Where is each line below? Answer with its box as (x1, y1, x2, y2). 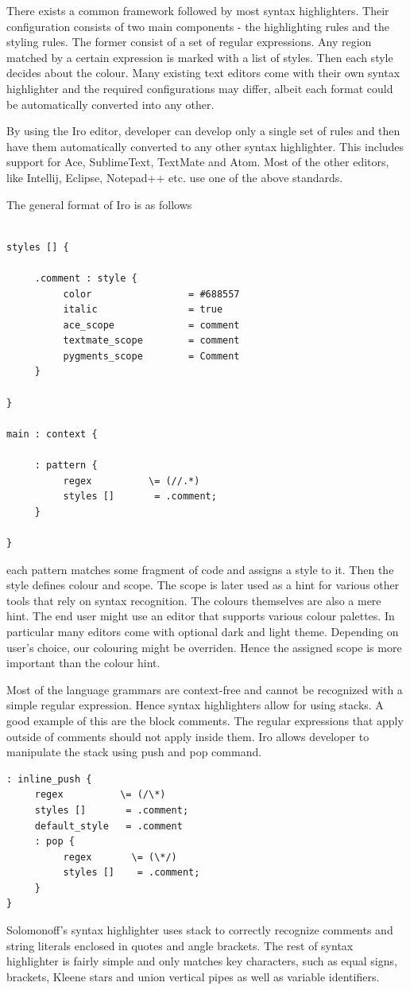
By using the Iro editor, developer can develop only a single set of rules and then (6, 122, 400, 139)
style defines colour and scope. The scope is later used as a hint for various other (6, 577, 400, 593)
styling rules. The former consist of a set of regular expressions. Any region (6, 33, 372, 50)
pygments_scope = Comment (63, 350, 240, 362)
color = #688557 (63, 288, 240, 300)
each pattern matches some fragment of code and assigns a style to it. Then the (6, 561, 394, 577)
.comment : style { (34, 272, 137, 284)
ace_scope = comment (63, 319, 240, 331)
